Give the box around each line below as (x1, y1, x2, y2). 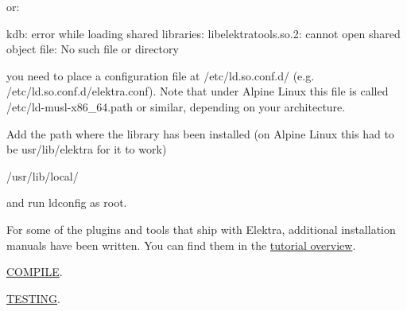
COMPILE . (6, 263, 63, 280)
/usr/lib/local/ (6, 167, 79, 184)
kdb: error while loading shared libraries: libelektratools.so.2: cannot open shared (6, 25, 401, 41)
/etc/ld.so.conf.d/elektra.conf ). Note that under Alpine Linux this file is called (6, 83, 389, 99)
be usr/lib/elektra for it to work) (6, 141, 167, 157)
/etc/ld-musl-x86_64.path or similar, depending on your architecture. (6, 98, 346, 115)
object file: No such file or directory (6, 41, 179, 57)
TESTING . (6, 290, 60, 306)
